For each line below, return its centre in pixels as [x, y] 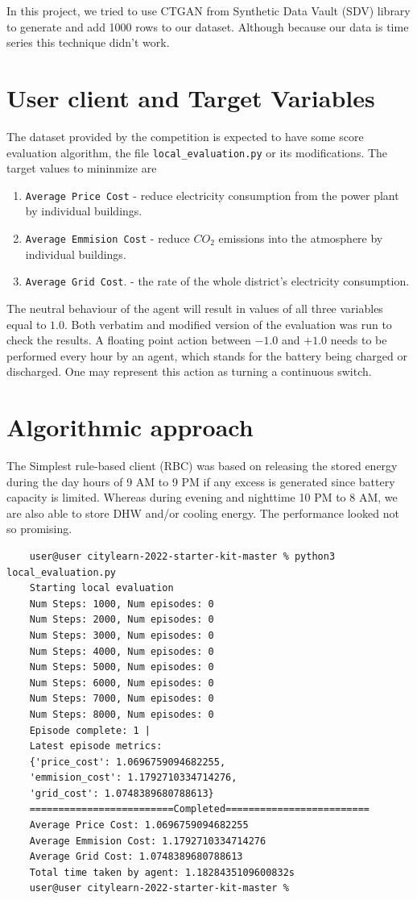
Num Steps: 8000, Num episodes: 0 [122, 714]
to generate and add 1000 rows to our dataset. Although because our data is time [208, 26]
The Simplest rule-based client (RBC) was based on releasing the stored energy [202, 465]
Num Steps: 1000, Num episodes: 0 [122, 604]
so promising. [39, 529]
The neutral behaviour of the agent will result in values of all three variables [195, 308]
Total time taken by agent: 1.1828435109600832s [162, 872]
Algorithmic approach [130, 427]
